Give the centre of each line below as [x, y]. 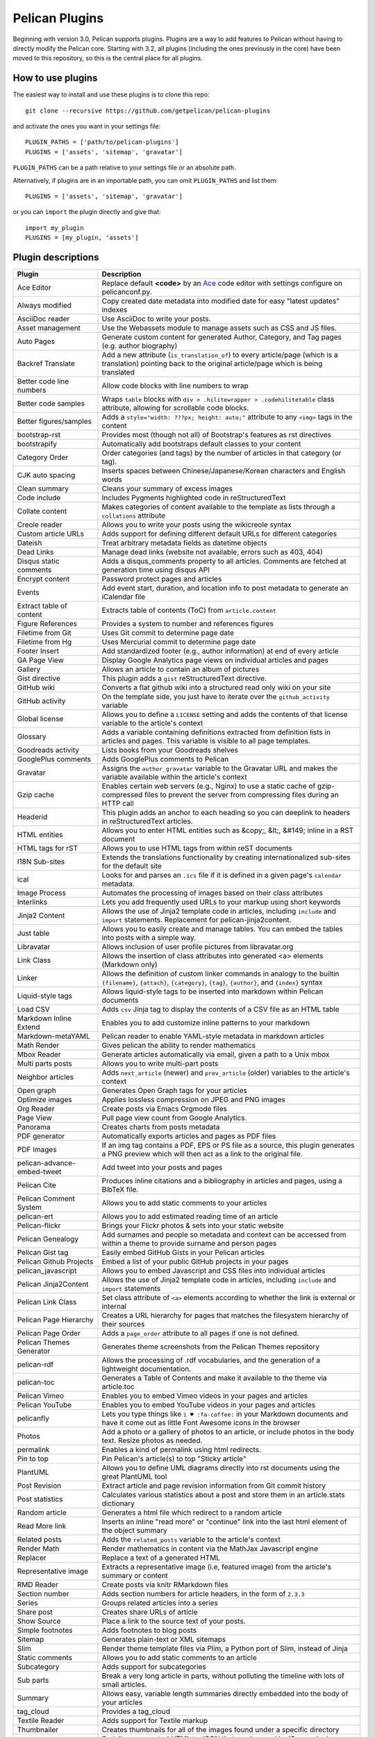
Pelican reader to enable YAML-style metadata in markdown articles [213, 1037]
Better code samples [51, 404]
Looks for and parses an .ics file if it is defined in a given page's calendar [222, 875]
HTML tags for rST [48, 848]
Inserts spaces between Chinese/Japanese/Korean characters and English [224, 471]
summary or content [135, 1576]
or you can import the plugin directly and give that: [87, 212]
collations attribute [134, 516]
